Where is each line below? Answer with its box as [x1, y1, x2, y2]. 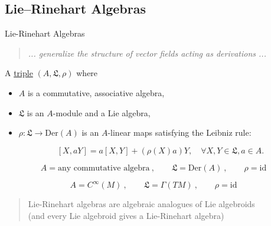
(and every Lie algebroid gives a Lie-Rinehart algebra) [28, 209, 224, 221]
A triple [5, 67, 33, 79]
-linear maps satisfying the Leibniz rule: [107, 126, 252, 139]
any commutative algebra [57, 163, 150, 172]
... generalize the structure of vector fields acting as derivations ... [28, 47, 266, 59]
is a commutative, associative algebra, [27, 86, 165, 99]
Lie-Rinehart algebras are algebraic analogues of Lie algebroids [28, 198, 255, 210]
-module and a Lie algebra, [53, 106, 151, 119]
